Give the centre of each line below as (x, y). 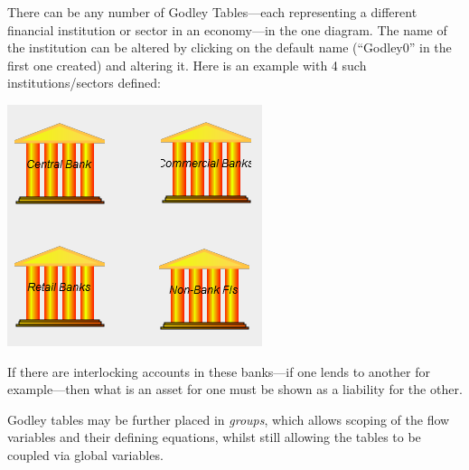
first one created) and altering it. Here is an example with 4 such (187, 65)
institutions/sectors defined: (84, 83)
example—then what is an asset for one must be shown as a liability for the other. (235, 389)
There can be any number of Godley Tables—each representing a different (212, 12)
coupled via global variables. (85, 454)
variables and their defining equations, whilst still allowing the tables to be (214, 437)
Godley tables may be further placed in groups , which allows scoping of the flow (229, 419)
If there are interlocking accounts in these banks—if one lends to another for (219, 371)
